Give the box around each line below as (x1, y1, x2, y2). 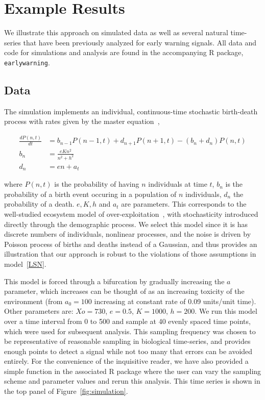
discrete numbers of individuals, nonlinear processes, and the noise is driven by (4, 229, 251, 239)
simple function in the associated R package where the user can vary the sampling (4, 365, 261, 376)
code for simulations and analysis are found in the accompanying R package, (4, 47, 244, 58)
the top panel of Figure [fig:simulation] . (4, 386, 128, 396)
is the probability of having (54, 179, 139, 189)
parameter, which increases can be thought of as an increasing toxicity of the (4, 286, 245, 296)
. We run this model (195, 306, 257, 316)
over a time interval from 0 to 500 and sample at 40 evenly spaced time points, (4, 315, 251, 326)
